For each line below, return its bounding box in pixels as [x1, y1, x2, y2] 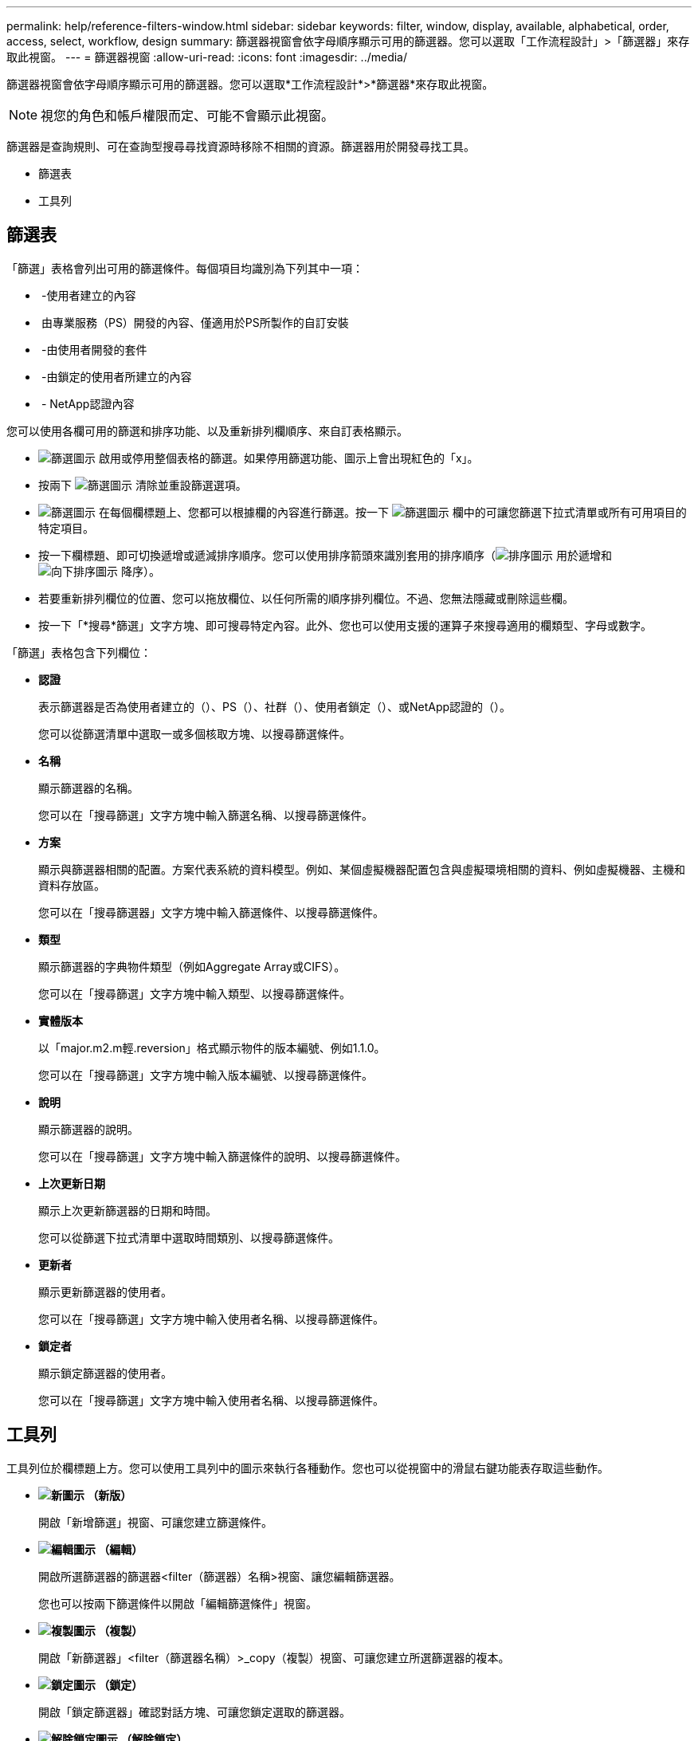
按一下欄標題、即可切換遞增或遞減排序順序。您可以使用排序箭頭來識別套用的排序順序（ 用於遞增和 [38, 548, 612, 562]
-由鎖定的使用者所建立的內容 [41, 369, 192, 383]
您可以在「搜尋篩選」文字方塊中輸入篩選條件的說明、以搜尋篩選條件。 [38, 1149, 406, 1163]
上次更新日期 [38, 1176, 105, 1190]
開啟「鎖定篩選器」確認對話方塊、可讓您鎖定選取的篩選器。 [38, 1704, 351, 1719]
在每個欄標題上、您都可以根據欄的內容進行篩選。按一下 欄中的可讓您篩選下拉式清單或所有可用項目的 [98, 505, 687, 519]
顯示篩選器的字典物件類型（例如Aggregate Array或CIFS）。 [38, 959, 346, 973]
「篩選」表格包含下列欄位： [6, 645, 151, 659]
